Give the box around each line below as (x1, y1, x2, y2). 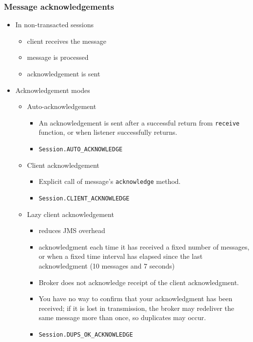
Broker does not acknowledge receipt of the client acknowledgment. (39, 277, 239, 287)
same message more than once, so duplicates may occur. (39, 312, 206, 323)
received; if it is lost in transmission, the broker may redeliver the (39, 303, 234, 313)
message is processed (27, 52, 89, 62)
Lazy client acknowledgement (27, 209, 114, 219)
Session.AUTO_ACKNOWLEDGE (39, 146, 123, 153)
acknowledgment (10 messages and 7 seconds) (39, 260, 175, 270)
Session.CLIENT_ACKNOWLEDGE (39, 195, 130, 202)
